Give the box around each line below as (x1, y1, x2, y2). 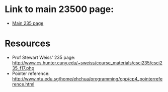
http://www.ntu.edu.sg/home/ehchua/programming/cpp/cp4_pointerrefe (12, 75, 163, 81)
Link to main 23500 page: (5, 4, 114, 15)
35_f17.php (12, 65, 35, 71)
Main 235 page (12, 20, 44, 26)
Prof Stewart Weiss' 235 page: (12, 54, 76, 60)
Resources (5, 38, 51, 49)
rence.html (12, 81, 35, 87)
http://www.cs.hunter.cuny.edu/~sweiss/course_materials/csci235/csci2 (12, 59, 163, 66)
